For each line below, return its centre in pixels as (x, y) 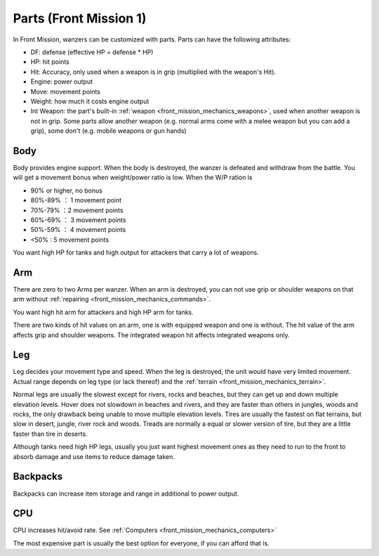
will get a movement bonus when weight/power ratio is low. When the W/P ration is (133, 177)
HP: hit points (50, 62)
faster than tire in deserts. (50, 434)
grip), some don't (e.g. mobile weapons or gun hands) (108, 131)
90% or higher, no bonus (67, 190)
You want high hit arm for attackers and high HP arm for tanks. (104, 312)
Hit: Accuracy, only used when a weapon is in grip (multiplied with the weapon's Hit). (153, 72)
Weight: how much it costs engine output (90, 101)
